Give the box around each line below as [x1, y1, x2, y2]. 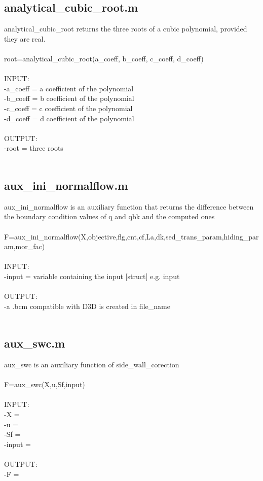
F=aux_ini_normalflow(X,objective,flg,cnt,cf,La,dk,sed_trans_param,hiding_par [4, 231, 259, 242]
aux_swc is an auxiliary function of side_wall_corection [4, 359, 179, 370]
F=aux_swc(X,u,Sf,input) [4, 379, 85, 390]
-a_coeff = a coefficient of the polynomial [4, 83, 134, 93]
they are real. [4, 33, 46, 44]
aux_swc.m [4, 335, 65, 351]
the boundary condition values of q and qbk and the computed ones [4, 211, 215, 222]
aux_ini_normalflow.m [4, 177, 128, 193]
